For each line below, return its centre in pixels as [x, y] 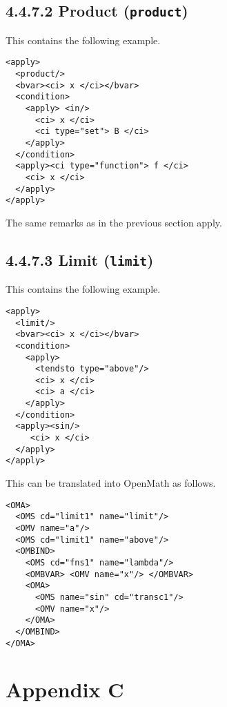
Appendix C [65, 689]
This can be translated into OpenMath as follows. [111, 483]
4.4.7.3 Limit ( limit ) [80, 259]
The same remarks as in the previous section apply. [114, 222]
